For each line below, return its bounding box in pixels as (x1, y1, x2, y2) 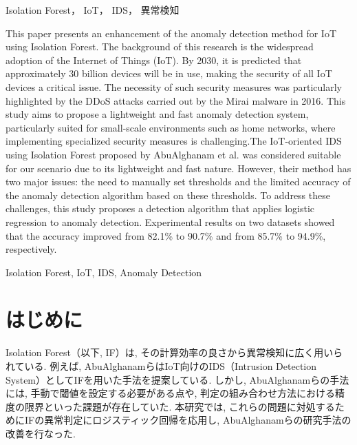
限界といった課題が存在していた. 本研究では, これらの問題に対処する (24, 399, 335, 413)
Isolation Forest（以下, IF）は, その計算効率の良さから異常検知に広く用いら (6, 345, 343, 360)
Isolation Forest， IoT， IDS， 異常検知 (6, 3, 180, 17)
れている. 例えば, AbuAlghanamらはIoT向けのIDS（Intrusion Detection (6, 359, 317, 373)
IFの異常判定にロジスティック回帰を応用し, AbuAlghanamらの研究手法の (24, 413, 351, 427)
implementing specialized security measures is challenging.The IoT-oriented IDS (6, 134, 342, 148)
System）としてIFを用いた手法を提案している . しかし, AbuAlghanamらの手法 (6, 372, 349, 386)
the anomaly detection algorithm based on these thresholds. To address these (6, 187, 330, 202)
